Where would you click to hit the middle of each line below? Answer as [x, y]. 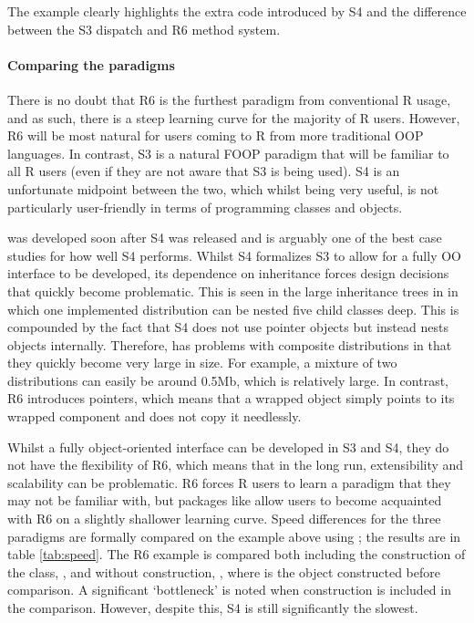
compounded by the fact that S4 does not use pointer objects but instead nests [228, 327]
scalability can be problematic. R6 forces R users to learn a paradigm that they [229, 482]
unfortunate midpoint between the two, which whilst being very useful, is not [223, 188]
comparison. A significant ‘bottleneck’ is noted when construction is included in [229, 590]
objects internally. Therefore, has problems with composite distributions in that [230, 344]
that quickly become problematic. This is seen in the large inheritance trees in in [233, 291]
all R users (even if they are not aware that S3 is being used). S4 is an [204, 171]
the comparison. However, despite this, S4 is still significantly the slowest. [213, 608]
